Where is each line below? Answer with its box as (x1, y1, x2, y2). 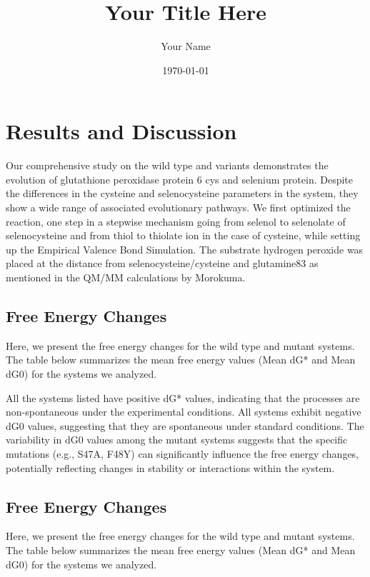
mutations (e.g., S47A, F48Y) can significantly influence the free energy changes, (6, 446, 359, 461)
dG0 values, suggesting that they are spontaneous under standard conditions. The (6, 418, 364, 433)
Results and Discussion (6, 116, 237, 146)
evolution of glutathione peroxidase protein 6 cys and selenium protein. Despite (6, 171, 353, 186)
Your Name (161, 39, 211, 54)
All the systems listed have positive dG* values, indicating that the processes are (6, 390, 360, 405)
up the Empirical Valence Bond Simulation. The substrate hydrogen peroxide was (6, 241, 364, 256)
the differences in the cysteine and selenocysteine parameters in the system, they (6, 186, 359, 201)
